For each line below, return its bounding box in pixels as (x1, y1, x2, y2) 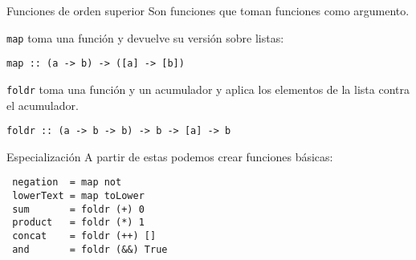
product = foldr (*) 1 (12, 217, 145, 229)
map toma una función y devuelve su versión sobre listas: (6, 29, 284, 46)
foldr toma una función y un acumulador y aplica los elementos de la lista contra (6, 80, 410, 97)
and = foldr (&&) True (12, 243, 168, 255)
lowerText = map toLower (12, 190, 145, 202)
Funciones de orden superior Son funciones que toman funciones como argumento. (6, 2, 410, 18)
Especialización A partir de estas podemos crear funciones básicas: (6, 148, 333, 165)
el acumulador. (6, 96, 79, 113)
